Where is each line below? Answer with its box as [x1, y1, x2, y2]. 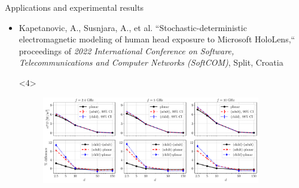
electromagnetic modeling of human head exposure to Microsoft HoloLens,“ [19, 33, 295, 45]
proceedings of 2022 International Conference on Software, [19, 44, 234, 57]
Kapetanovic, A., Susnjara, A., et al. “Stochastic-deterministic [19, 21, 247, 33]
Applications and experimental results [5, 1, 144, 13]
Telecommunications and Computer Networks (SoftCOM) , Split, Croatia [19, 56, 283, 69]
